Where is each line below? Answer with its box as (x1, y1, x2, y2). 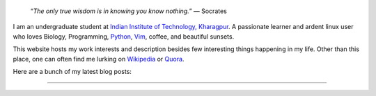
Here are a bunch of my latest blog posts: (13, 67, 132, 75)
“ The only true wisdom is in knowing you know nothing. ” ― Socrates (30, 7, 228, 15)
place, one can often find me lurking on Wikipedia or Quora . (13, 55, 185, 63)
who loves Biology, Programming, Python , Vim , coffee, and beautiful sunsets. (13, 32, 235, 41)
